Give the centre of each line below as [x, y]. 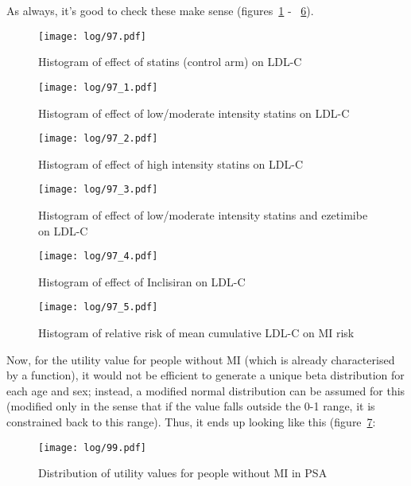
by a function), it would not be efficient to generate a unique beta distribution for [205, 375]
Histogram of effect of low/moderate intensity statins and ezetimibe [203, 215]
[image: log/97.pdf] [93, 36]
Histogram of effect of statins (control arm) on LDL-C [170, 62]
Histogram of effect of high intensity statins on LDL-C [171, 163]
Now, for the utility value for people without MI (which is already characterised [201, 359]
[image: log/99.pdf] [93, 447]
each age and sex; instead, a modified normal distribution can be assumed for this [206, 390]
